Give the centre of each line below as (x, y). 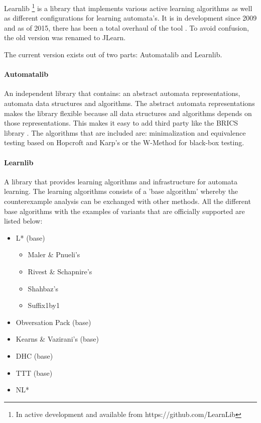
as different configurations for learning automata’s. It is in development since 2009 (130, 18)
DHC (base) (34, 355)
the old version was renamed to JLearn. (65, 37)
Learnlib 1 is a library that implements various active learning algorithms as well (128, 7)
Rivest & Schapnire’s (60, 271)
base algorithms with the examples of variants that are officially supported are (124, 211)
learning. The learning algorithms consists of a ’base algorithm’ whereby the (121, 191)
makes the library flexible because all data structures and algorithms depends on (128, 113)
